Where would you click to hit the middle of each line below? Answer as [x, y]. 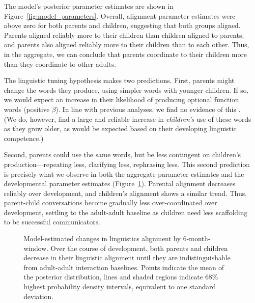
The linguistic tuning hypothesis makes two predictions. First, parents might [119, 80]
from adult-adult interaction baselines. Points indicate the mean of [124, 267]
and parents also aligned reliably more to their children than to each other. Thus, [127, 44]
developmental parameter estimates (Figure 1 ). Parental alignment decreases [120, 183]
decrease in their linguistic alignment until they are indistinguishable [127, 258]
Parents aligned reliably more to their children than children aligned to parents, [124, 35]
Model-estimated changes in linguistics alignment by [102, 238]
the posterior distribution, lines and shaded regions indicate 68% [121, 277]
